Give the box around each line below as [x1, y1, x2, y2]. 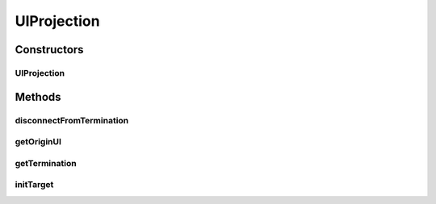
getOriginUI [15, 136, 62, 148]
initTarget [15, 179, 54, 190]
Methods [15, 90, 61, 104]
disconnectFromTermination [15, 114, 129, 126]
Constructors [15, 43, 84, 56]
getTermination [15, 157, 77, 169]
